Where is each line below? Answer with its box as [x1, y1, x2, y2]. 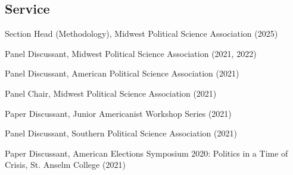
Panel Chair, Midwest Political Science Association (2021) [5, 87, 217, 99]
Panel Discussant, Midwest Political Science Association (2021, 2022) [5, 47, 257, 59]
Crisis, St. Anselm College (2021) [5, 158, 126, 171]
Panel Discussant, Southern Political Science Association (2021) [5, 127, 237, 139]
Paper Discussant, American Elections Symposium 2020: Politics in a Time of [5, 147, 288, 159]
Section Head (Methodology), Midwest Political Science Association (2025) [5, 27, 278, 40]
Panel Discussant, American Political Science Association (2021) [5, 67, 239, 79]
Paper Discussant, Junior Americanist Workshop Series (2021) [5, 107, 232, 119]
